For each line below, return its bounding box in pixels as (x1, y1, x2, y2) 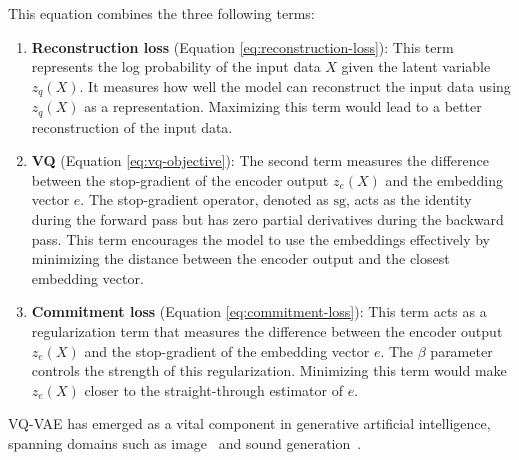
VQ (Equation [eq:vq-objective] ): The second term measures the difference (31, 150, 489, 171)
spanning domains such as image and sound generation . (8, 433, 362, 453)
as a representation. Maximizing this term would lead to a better (84, 96, 482, 117)
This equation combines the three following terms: (8, 3, 315, 23)
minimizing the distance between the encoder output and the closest (31, 248, 450, 269)
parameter (430, 340, 493, 361)
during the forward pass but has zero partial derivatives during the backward (31, 209, 504, 230)
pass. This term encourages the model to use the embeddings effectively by (31, 228, 490, 249)
